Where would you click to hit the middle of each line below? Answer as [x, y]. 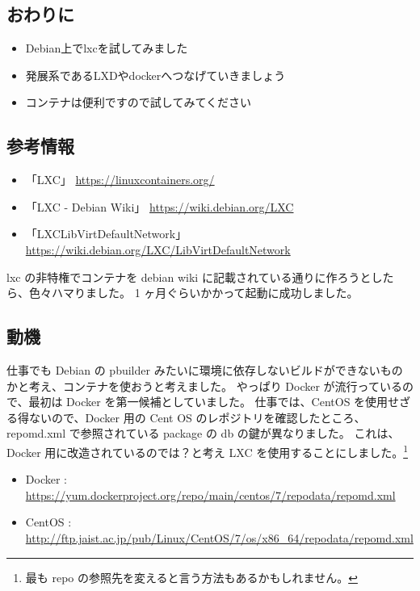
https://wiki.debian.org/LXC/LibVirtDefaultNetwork [158, 249]
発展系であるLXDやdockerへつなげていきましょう [155, 75]
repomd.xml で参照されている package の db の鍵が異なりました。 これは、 [203, 433]
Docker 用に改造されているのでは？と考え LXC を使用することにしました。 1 [207, 451]
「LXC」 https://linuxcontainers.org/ [120, 180]
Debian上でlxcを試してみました [107, 48]
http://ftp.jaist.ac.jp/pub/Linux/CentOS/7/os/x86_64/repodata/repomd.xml [219, 537]
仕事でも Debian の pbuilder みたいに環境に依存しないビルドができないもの [205, 369]
